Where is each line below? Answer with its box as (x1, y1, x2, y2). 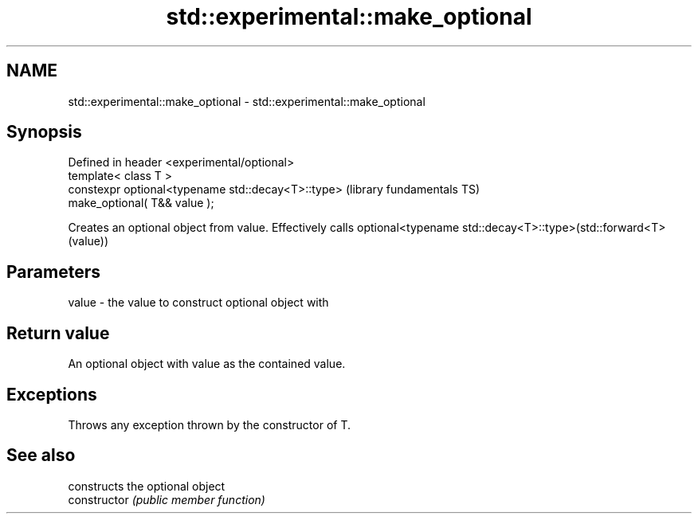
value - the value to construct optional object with (68, 295, 329, 310)
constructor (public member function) (68, 492, 265, 506)
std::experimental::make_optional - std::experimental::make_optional (68, 94, 425, 108)
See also (6, 445, 76, 466)
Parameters (6, 261, 100, 282)
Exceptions (6, 384, 97, 405)
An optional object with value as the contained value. (68, 357, 346, 371)
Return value (6, 323, 110, 343)
